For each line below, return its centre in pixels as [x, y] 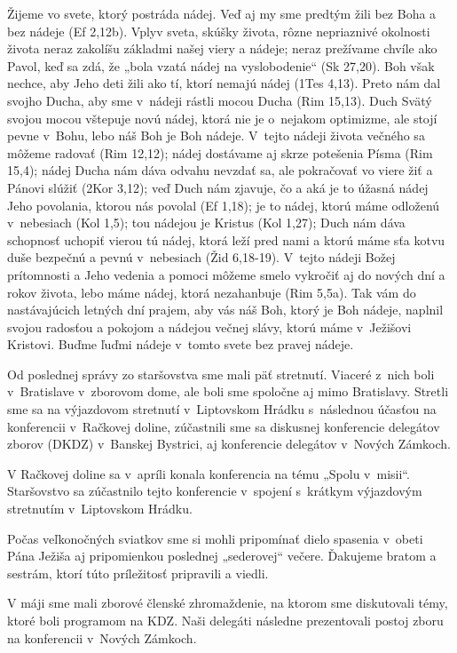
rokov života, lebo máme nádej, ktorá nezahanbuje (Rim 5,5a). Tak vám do [212, 292]
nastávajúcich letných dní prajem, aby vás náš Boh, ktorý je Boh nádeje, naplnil [225, 310]
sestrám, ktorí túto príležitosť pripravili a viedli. [138, 573]
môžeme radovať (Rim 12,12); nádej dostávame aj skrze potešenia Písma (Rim [220, 152]
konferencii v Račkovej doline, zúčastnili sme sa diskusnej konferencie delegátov [224, 426]
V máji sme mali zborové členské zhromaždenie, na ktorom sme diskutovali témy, [228, 603]
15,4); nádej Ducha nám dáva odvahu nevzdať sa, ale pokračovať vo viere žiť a [220, 170]
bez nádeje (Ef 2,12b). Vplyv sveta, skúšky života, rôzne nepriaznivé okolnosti [219, 31]
